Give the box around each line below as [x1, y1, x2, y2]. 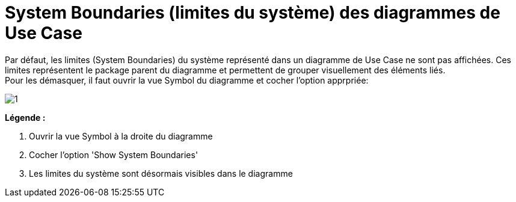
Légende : [5, 112, 46, 123]
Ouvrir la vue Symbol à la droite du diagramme [29, 130, 213, 141]
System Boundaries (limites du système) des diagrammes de [5, 2, 500, 23]
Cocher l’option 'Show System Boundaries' [29, 149, 198, 160]
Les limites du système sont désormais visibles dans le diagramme [29, 168, 293, 179]
